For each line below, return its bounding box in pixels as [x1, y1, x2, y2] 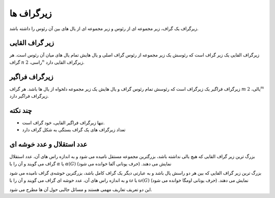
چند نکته [9, 106, 33, 115]
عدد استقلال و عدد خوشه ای [9, 140, 88, 149]
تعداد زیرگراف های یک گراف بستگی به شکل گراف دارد [22, 127, 126, 133]
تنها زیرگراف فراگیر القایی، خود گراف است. [22, 120, 105, 126]
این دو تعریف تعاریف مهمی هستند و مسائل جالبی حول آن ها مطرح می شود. [9, 186, 152, 192]
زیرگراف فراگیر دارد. [9, 93, 49, 99]
